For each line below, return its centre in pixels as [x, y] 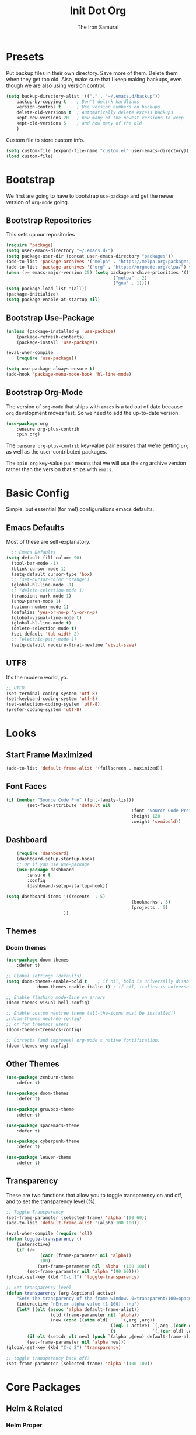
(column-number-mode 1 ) [40, 607]
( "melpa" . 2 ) [130, 278]
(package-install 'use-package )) [57, 342]
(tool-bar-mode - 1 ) [35, 563]
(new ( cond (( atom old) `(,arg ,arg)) [103, 1320]
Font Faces [27, 786]
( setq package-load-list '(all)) [47, 289]
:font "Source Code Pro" [161, 811]
